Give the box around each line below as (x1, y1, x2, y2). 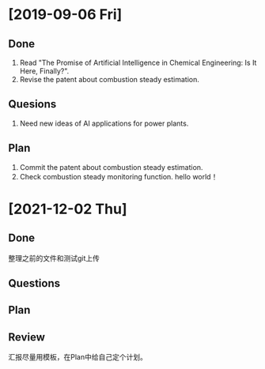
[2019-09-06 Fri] (8, 6, 123, 24)
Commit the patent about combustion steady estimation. (19, 162, 203, 171)
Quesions (8, 97, 57, 111)
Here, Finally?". (19, 66, 70, 76)
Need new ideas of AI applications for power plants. (19, 119, 189, 128)
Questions (8, 277, 61, 290)
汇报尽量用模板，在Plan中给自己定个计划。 (8, 352, 148, 362)
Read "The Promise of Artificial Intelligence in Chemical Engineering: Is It (19, 58, 257, 67)
